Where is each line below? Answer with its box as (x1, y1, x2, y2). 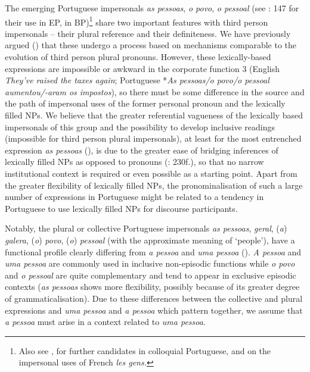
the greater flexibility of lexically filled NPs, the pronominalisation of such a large (5, 179, 303, 191)
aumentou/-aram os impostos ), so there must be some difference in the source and (5, 85, 305, 98)
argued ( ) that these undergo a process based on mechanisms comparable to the (5, 39, 297, 51)
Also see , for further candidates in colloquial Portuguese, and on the (18, 344, 271, 357)
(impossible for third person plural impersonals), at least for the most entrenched (5, 132, 302, 145)
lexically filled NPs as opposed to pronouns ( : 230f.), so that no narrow (5, 155, 264, 168)
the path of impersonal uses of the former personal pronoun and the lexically (5, 97, 286, 110)
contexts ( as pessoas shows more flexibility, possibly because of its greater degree (5, 280, 300, 293)
